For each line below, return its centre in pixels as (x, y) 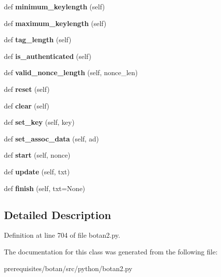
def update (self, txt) (37, 171)
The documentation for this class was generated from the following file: (111, 251)
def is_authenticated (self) (48, 56)
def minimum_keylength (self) (55, 6)
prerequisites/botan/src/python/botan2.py (68, 268)
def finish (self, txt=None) (45, 188)
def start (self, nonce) (37, 155)
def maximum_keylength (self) (55, 23)
